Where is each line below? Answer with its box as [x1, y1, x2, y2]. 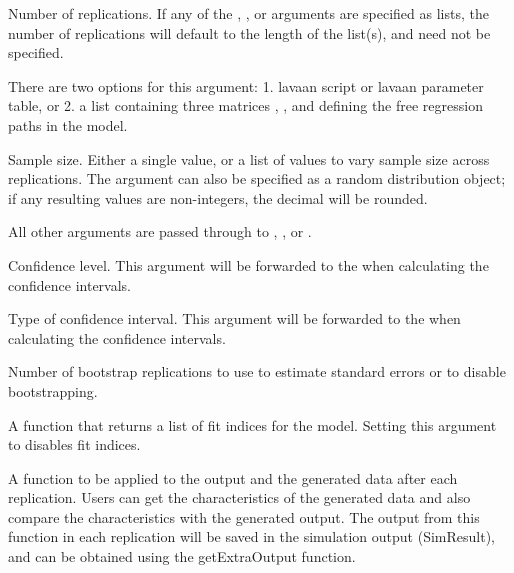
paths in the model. [8, 114, 128, 135]
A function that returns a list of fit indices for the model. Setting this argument [8, 414, 497, 435]
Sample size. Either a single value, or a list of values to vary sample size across [8, 148, 490, 169]
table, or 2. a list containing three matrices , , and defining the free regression [8, 95, 483, 116]
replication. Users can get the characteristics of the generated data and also [8, 487, 471, 508]
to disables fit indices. [8, 434, 141, 455]
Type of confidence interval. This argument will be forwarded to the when [8, 308, 461, 329]
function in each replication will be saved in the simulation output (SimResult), [8, 526, 496, 547]
